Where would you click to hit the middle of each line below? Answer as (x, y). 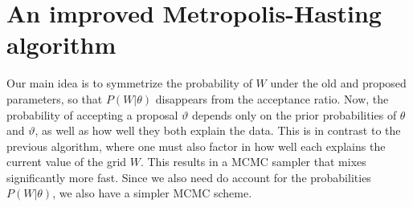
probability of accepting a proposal (92, 114)
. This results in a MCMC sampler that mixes (253, 162)
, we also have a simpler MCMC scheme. (152, 193)
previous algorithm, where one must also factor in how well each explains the (196, 146)
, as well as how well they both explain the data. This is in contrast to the (218, 130)
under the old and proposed (338, 83)
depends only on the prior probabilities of (294, 114)
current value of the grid (67, 162)
